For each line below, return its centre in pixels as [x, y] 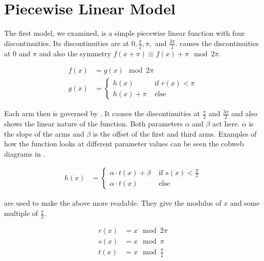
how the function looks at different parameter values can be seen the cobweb [124, 144]
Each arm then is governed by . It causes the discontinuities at [102, 113]
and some [245, 203]
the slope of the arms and [44, 133]
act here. [226, 124]
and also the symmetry [75, 53]
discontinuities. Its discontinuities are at [67, 43]
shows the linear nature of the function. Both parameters [94, 124]
